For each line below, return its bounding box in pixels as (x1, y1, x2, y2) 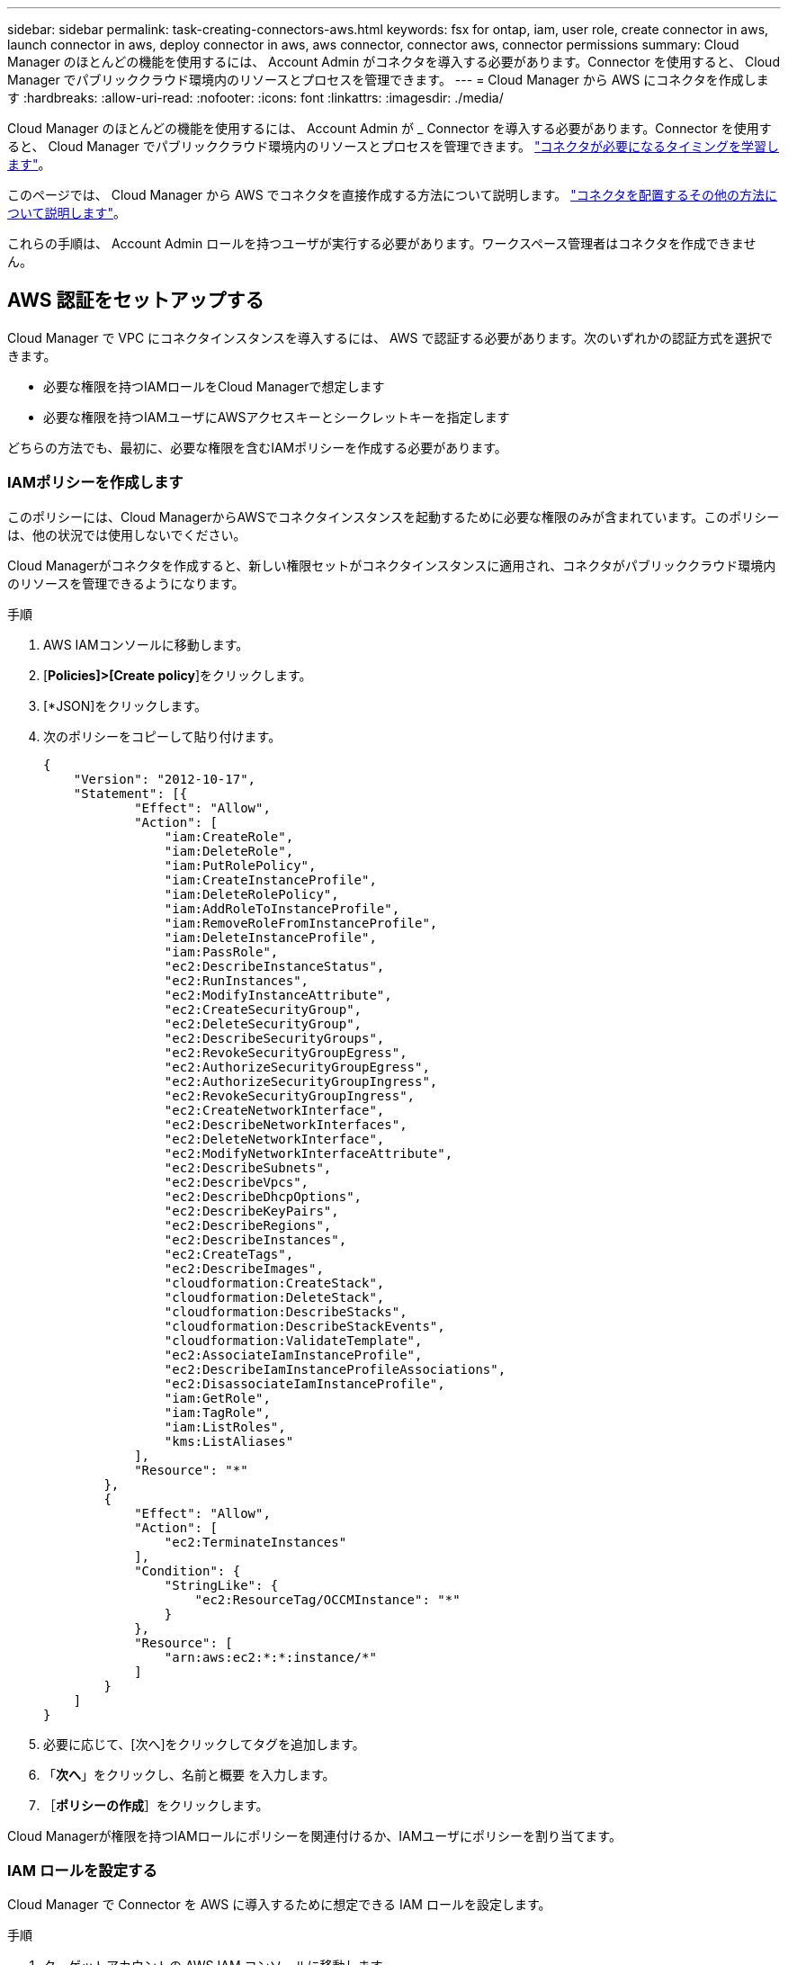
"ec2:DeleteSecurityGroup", (164, 1016, 363, 1031)
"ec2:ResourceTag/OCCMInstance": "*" (194, 1592, 461, 1607)
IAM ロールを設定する (7, 1861, 157, 1880)
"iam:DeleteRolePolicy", (164, 886, 339, 902)
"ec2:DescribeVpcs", (164, 1174, 309, 1189)
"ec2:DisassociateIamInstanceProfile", (164, 1376, 445, 1391)
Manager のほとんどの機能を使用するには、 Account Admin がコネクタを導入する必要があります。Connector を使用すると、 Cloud (7, 54, 780, 69)
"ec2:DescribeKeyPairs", (164, 1203, 339, 1218)
